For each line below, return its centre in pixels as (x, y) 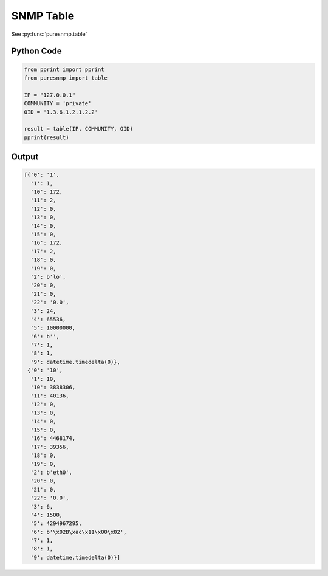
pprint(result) (46, 137)
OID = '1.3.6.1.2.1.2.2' (61, 112)
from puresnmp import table (66, 78)
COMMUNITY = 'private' (58, 104)
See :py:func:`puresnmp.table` (49, 34)
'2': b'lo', (48, 277)
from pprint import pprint (64, 69)
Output (25, 157)
